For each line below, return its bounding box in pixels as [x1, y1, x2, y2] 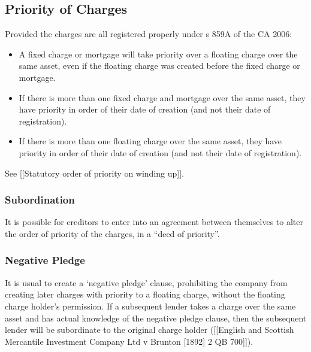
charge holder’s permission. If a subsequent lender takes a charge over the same [5, 299, 296, 312]
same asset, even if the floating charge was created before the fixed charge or [19, 59, 300, 72]
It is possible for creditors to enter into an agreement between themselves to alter [5, 216, 304, 228]
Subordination [5, 192, 75, 207]
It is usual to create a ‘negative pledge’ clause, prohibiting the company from [5, 276, 288, 289]
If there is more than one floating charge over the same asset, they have [19, 135, 282, 147]
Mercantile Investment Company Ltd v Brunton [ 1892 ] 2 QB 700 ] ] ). [5, 335, 253, 347]
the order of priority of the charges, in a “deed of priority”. [5, 227, 220, 239]
